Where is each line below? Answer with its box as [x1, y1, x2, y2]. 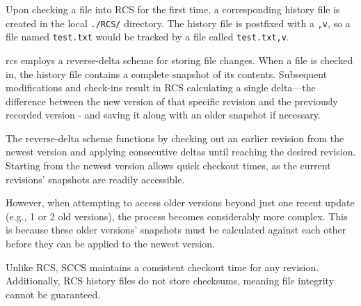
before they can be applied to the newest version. [6, 236, 215, 251]
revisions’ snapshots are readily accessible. [6, 171, 185, 186]
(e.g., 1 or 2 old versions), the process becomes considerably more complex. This [6, 208, 348, 223]
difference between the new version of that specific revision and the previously [6, 93, 338, 108]
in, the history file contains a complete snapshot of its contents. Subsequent [6, 66, 328, 81]
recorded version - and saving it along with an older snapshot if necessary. [6, 107, 321, 122]
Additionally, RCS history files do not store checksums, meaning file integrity [6, 273, 335, 288]
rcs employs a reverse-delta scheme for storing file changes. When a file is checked [6, 52, 353, 67]
